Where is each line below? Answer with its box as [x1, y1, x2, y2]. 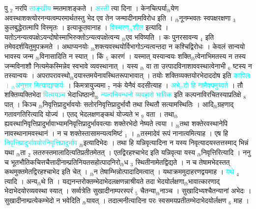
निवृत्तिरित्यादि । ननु [201, 147, 251, 157]
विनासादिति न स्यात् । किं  [39, 51, 106, 61]
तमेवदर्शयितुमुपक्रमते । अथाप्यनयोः [4, 41, 89, 52]
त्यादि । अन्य [4, 176, 37, 186]
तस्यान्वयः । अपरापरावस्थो [4, 70, 70, 80]
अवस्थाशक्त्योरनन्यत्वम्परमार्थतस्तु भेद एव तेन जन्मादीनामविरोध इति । [4, 12, 173, 23]
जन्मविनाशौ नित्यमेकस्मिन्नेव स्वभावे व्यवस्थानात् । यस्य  [4, 60, 141, 71]
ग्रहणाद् [217, 99, 234, 109]
